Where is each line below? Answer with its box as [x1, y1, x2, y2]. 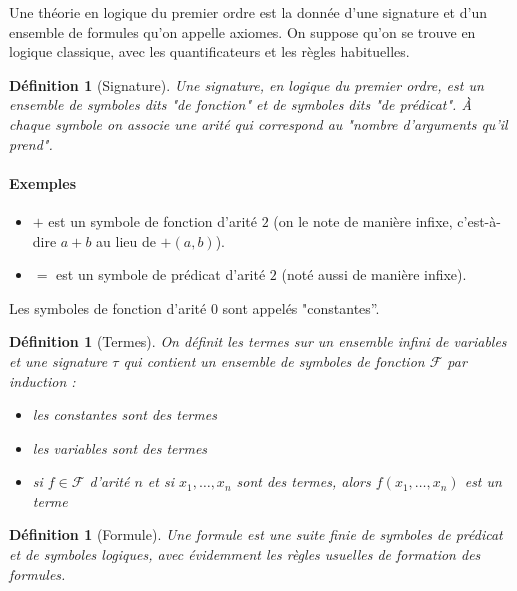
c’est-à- [457, 210, 501, 231]
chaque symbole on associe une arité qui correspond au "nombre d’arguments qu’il [9, 113, 508, 134]
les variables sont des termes [32, 437, 208, 458]
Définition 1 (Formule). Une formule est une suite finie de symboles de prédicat [9, 524, 503, 545]
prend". [9, 133, 53, 154]
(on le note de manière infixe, [273, 210, 453, 231]
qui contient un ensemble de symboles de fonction [123, 350, 425, 371]
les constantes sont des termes [32, 404, 217, 425]
